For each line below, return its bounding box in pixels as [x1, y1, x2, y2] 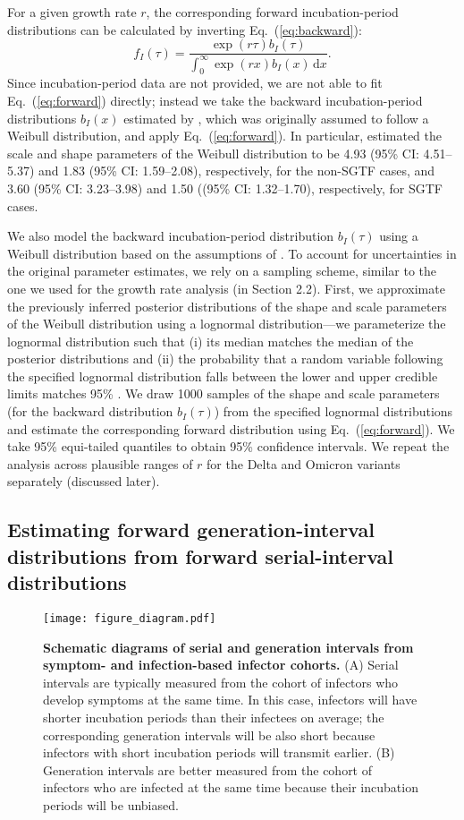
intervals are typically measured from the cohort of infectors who [43, 672, 399, 691]
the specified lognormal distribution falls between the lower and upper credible [7, 366, 438, 385]
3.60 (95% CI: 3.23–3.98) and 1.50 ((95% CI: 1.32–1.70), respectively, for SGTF [7, 178, 443, 197]
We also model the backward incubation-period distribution [7, 226, 334, 245]
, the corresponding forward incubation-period [146, 3, 399, 21]
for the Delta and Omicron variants [207, 454, 401, 473]
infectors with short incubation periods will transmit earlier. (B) [43, 743, 395, 762]
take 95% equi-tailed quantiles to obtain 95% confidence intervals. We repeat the [7, 437, 450, 456]
